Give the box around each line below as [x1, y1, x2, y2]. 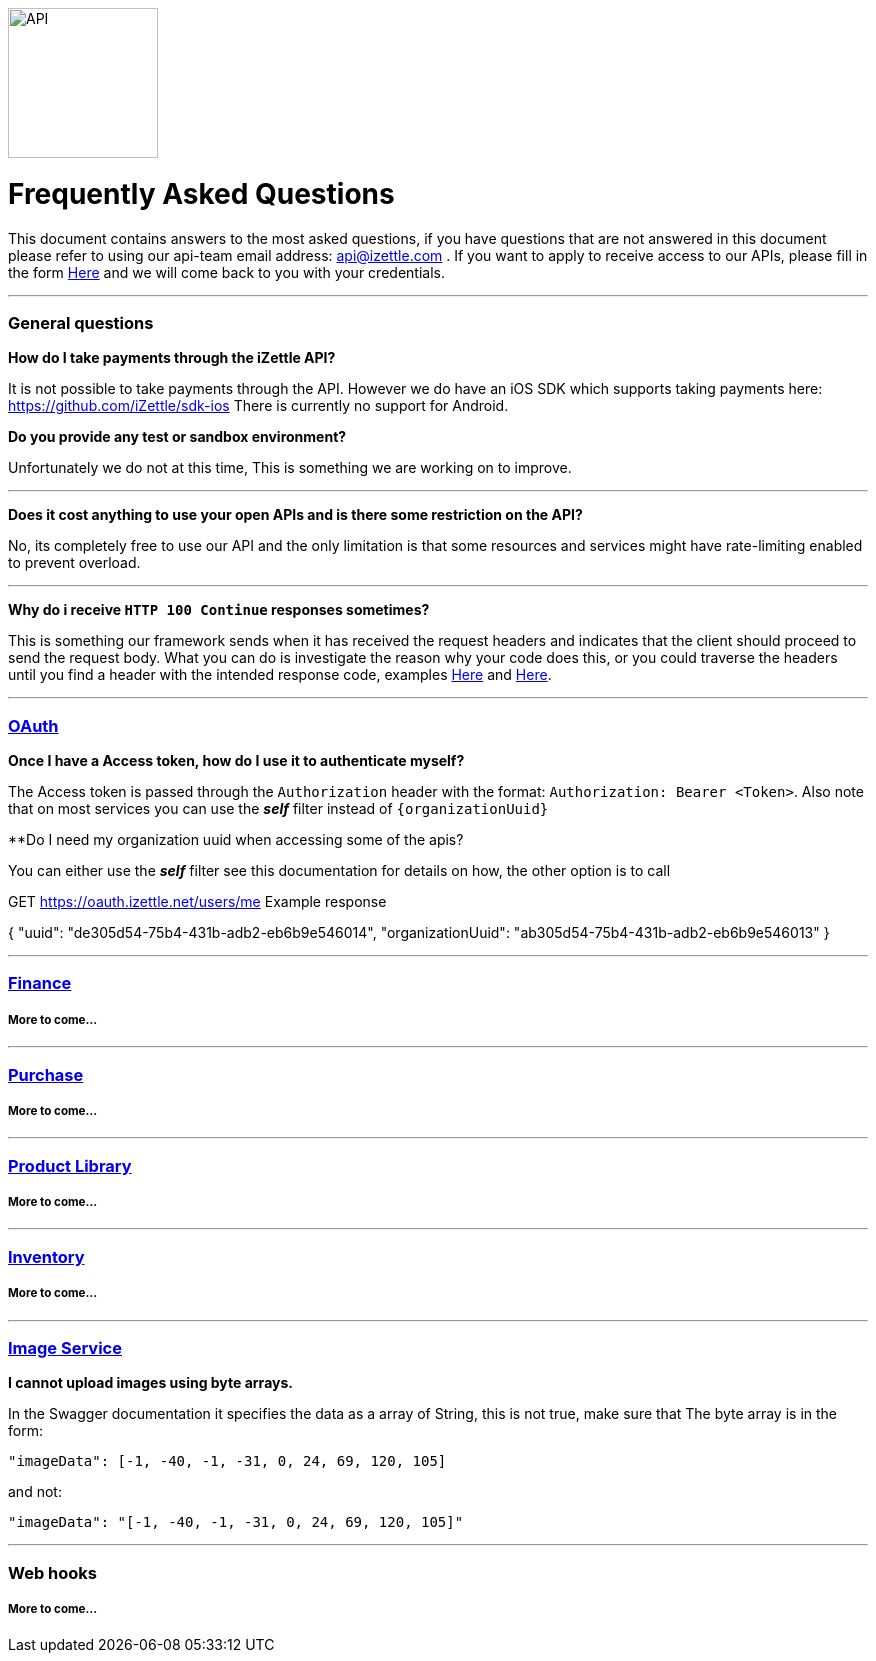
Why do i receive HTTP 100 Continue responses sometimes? [8, 601, 430, 619]
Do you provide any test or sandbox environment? [8, 428, 347, 446]
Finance [8, 973, 72, 994]
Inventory [8, 1246, 85, 1267]
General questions [8, 312, 154, 333]
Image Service [8, 1338, 122, 1358]
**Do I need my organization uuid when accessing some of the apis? [8, 831, 464, 848]
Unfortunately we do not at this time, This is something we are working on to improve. [8, 459, 572, 477]
